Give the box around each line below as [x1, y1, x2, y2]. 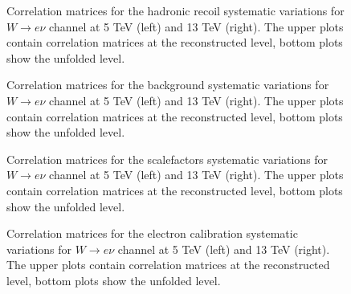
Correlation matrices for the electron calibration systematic [6, 225, 298, 242]
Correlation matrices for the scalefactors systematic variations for [6, 150, 329, 167]
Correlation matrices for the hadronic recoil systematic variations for [6, 2, 345, 18]
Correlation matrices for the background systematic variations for [6, 76, 329, 93]
